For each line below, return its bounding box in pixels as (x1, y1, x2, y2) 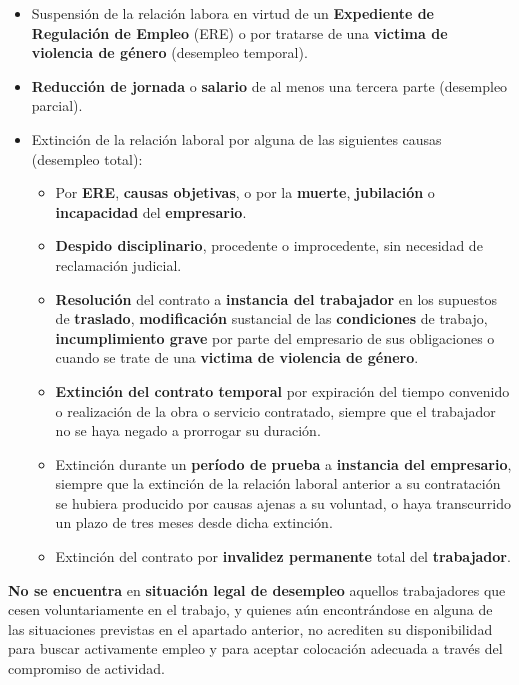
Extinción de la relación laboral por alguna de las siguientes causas (31, 128, 442, 149)
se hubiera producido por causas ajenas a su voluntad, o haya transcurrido (55, 492, 511, 513)
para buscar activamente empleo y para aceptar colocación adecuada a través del (8, 638, 503, 659)
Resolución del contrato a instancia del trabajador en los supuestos (55, 288, 498, 309)
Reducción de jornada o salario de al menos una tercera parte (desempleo (31, 75, 508, 96)
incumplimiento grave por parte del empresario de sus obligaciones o (55, 327, 495, 348)
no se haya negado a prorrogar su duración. (55, 420, 321, 441)
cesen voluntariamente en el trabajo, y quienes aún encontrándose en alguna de (8, 599, 493, 620)
